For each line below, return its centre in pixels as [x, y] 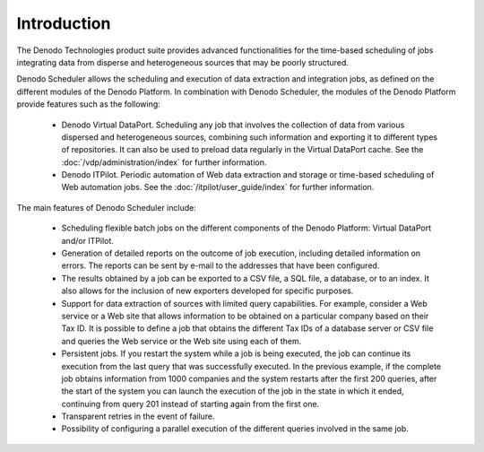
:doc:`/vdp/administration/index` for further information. [164, 162]
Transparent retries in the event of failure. [138, 416]
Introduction [64, 23]
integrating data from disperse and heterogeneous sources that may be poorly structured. [183, 62]
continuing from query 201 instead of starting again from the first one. [190, 404]
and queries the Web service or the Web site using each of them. [181, 341]
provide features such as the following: [88, 104]
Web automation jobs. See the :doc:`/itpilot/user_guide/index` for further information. [218, 187]
